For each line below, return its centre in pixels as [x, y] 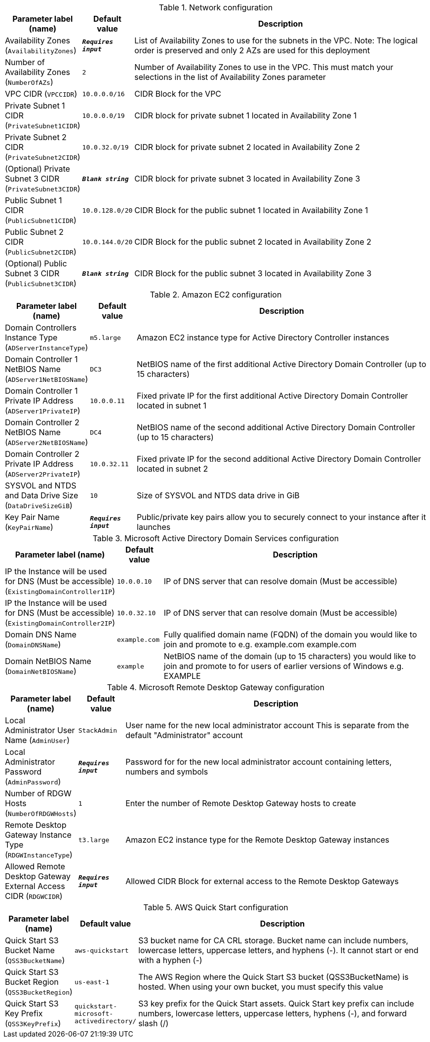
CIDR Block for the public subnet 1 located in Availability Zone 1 [251, 210]
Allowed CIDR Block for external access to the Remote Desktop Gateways [262, 881]
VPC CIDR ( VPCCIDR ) [41, 94]
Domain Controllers [41, 328]
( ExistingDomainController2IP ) [60, 623]
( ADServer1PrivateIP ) [43, 410]
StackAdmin [98, 730]
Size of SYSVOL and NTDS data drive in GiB [218, 495]
